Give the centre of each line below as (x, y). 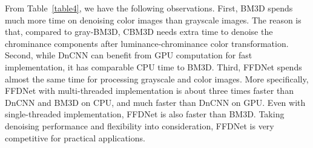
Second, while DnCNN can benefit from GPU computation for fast (129, 55)
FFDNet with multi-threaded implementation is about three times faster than (149, 91)
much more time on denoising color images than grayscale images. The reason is (153, 20)
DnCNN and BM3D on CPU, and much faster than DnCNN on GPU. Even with (155, 102)
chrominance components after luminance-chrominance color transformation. (147, 43)
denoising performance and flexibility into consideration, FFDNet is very (140, 125)
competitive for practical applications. (75, 137)
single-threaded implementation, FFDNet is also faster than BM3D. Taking (145, 114)
